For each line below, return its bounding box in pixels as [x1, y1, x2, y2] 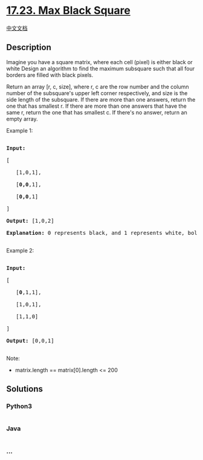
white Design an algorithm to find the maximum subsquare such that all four [6, 65, 195, 72]
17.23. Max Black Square [6, 4, 131, 18]
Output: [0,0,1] [6, 337, 54, 344]
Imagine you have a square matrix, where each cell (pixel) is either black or [6, 58, 193, 65]
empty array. [6, 115, 38, 122]
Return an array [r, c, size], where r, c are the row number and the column [6, 83, 189, 90]
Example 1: [6, 126, 33, 134]
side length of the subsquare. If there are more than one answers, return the [6, 96, 196, 103]
